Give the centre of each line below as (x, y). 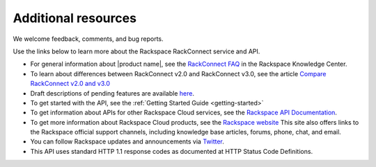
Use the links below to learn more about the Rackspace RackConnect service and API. (136, 51)
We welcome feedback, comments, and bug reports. (88, 39)
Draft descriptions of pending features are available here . (112, 93)
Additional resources (75, 18)
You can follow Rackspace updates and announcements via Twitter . (127, 141)
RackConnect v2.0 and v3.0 (70, 84)
